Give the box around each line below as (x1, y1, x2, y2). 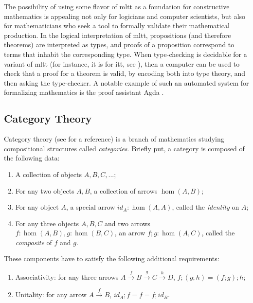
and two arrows (104, 218, 150, 228)
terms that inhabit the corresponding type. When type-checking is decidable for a (4, 49, 247, 59)
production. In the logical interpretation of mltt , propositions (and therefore (4, 30, 231, 40)
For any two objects (15, 185, 74, 196)
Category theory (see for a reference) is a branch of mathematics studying (4, 134, 224, 144)
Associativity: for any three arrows (15, 271, 119, 282)
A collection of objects (15, 169, 82, 179)
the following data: (4, 153, 60, 163)
